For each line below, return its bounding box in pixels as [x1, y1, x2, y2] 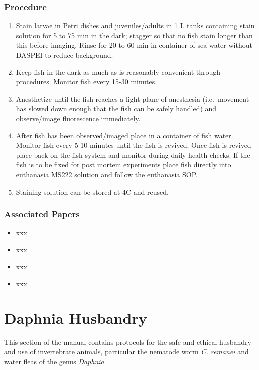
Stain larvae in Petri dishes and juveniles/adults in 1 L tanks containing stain [16, 20, 255, 31]
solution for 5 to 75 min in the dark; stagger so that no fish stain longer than [16, 30, 253, 40]
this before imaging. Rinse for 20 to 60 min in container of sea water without [16, 40, 252, 50]
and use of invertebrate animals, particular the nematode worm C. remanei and [4, 346, 249, 357]
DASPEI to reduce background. [16, 50, 113, 60]
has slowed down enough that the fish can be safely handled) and [16, 103, 217, 114]
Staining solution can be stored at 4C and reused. [16, 186, 169, 197]
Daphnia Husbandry [4, 307, 147, 328]
